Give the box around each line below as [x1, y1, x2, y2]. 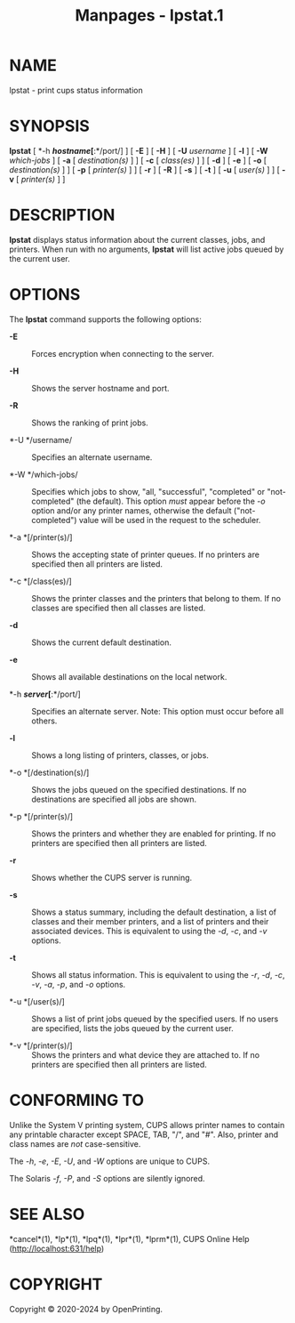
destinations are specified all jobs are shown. [31, 794, 197, 804]
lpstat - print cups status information [9, 85, 144, 95]
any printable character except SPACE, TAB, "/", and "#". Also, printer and [9, 1129, 279, 1140]
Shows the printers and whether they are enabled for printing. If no [31, 828, 276, 839]
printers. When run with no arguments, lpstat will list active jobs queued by [9, 244, 284, 254]
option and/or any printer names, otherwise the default [31, 504, 233, 516]
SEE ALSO [9, 1204, 85, 1224]
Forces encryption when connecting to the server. [31, 348, 215, 359]
